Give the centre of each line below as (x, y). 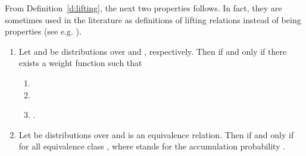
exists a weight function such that (80, 63)
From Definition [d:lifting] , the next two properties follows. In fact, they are (143, 8)
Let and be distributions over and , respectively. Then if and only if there (153, 51)
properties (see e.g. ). (43, 31)
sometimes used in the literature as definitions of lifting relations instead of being (153, 19)
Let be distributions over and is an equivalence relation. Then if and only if (156, 134)
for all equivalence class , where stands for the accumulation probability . (152, 146)
